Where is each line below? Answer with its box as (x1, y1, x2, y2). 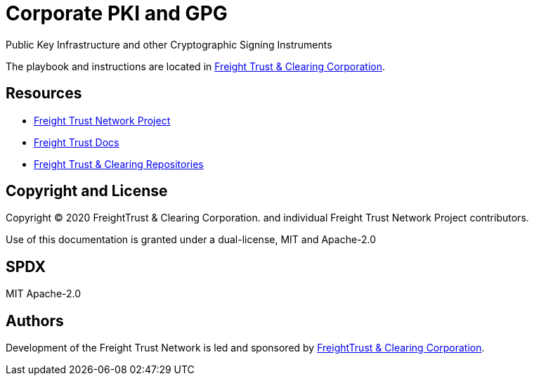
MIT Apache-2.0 (6, 288, 82, 300)
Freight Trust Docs (34, 136, 119, 148)
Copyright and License (6, 182, 168, 200)
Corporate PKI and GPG (6, 1, 228, 25)
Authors (6, 311, 64, 330)
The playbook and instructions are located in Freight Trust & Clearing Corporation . (6, 60, 385, 72)
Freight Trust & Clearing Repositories (34, 157, 204, 170)
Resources (6, 84, 82, 103)
